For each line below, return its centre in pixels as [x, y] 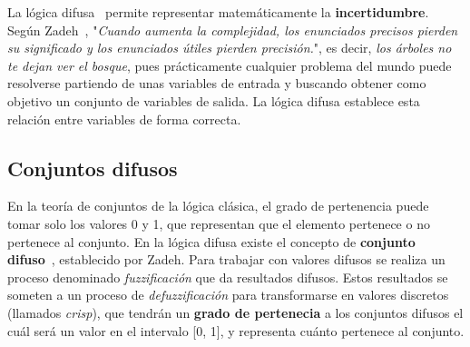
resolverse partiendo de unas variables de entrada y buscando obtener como [217, 83]
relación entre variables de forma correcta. [124, 119]
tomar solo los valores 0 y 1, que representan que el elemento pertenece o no [219, 223]
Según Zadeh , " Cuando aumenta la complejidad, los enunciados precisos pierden [233, 30]
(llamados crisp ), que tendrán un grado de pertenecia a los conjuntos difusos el [235, 312]
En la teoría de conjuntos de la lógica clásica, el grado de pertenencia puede [218, 206]
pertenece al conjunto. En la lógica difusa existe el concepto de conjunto [211, 241]
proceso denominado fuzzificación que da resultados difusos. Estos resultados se [228, 277]
